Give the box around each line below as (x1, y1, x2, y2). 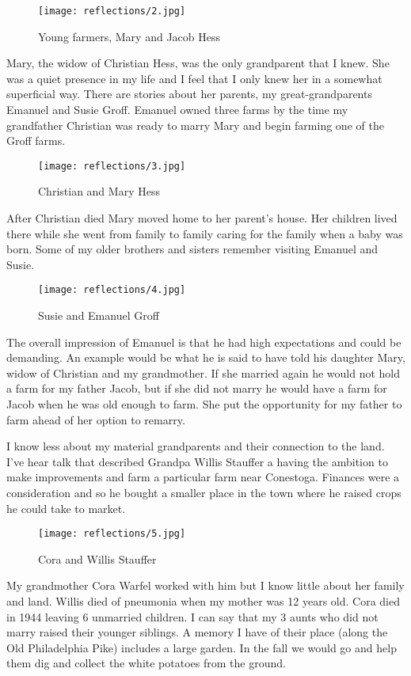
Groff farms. (6, 132, 66, 149)
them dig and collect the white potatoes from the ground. (6, 655, 286, 671)
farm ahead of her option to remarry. (6, 411, 185, 427)
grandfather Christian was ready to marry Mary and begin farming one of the (6, 116, 384, 133)
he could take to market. (6, 499, 126, 516)
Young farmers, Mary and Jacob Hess (38, 28, 220, 44)
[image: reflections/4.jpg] (38, 284, 186, 296)
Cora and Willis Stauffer (38, 550, 157, 567)
